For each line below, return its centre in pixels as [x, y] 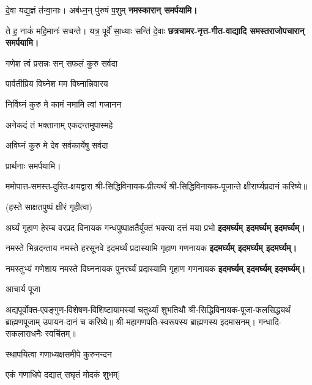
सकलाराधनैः [24, 333]
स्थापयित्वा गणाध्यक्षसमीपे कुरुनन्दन [59, 354]
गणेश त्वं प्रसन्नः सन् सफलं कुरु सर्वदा [61, 63]
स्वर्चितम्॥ [60, 333]
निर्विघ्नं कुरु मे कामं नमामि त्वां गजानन [64, 104]
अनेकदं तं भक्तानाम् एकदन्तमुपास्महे [59, 124]
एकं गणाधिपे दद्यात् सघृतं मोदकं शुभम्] [63, 374]
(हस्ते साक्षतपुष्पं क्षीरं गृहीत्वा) [49, 206]
